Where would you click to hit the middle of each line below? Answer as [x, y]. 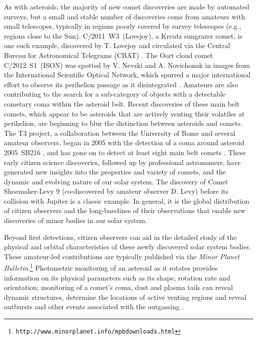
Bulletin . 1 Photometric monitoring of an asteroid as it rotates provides [111, 267]
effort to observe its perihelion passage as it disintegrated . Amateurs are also [121, 84]
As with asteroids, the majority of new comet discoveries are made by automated [127, 6]
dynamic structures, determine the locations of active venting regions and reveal [125, 297]
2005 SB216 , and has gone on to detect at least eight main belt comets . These [125, 152]
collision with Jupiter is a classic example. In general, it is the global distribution [127, 200]
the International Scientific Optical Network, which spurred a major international [127, 75]
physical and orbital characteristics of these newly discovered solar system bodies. [128, 247]
